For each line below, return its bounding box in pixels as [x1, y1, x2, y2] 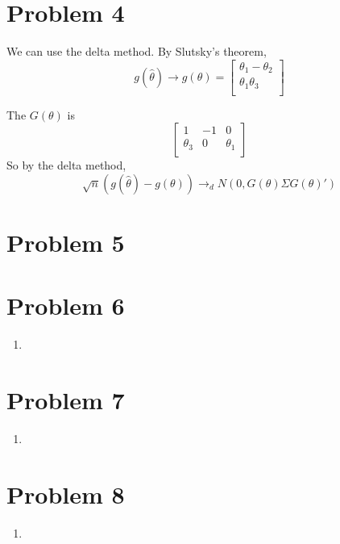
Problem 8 [6, 477, 125, 510]
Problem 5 [6, 226, 125, 259]
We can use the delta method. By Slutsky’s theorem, [6, 43, 267, 60]
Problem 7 [6, 383, 125, 416]
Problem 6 [6, 289, 125, 322]
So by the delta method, [6, 157, 126, 174]
